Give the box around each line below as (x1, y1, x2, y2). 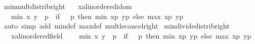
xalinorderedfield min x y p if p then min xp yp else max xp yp (11, 30, 251, 40)
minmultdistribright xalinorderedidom (4, 1, 132, 11)
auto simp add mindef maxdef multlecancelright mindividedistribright (4, 20, 230, 31)
